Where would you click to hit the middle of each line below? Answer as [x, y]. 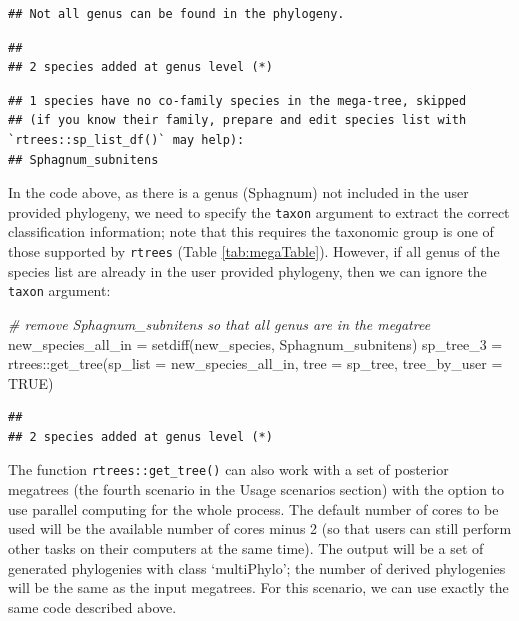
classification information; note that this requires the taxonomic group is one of [251, 231]
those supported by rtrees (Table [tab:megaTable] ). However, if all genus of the [254, 251]
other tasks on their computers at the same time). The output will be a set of [246, 547]
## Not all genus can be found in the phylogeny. [176, 14]
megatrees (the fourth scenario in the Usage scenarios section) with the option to [256, 489]
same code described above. [92, 606]
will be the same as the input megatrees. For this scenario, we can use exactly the [258, 587]
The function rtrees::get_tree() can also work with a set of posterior [228, 469]
